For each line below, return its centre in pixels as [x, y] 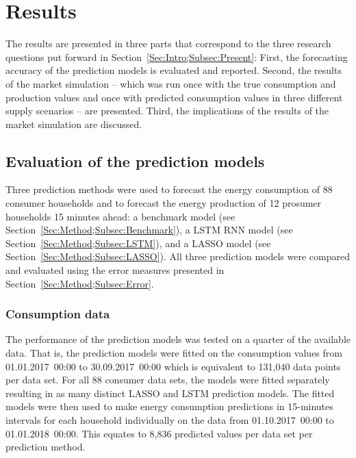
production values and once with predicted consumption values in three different [174, 97]
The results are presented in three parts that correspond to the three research [168, 43]
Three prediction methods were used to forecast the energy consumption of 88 [169, 189]
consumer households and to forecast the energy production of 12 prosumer [164, 203]
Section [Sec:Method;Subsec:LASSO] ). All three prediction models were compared [178, 256]
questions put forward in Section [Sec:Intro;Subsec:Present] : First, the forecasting [177, 56]
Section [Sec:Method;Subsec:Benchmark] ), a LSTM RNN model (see [149, 230]
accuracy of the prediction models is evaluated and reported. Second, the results [174, 70]
